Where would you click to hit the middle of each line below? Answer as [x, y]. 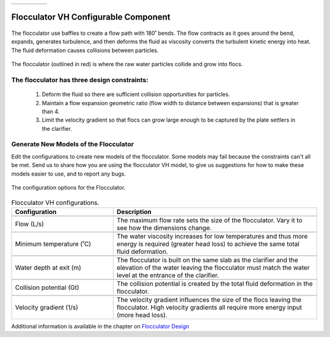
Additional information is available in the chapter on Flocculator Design [100, 326]
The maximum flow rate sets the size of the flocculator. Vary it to [209, 220]
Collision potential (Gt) [47, 287]
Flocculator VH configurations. [55, 202]
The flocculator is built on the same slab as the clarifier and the [207, 260]
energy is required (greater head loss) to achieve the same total [208, 243]
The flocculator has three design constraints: [80, 80]
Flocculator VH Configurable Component [91, 17]
